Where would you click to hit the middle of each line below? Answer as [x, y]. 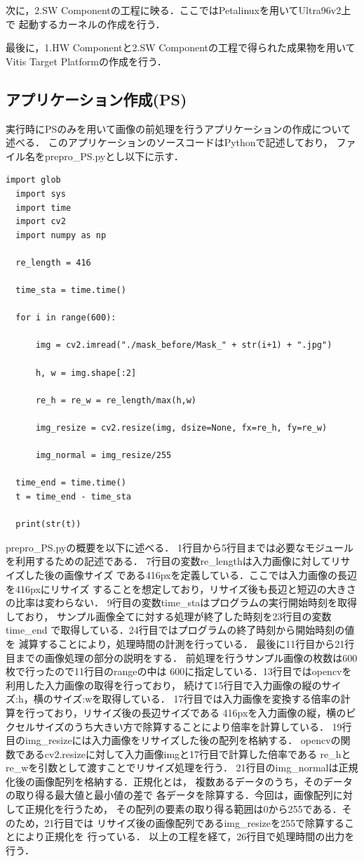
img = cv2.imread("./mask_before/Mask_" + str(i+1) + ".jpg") [184, 345]
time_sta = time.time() [71, 290]
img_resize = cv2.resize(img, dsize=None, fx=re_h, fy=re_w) [181, 428]
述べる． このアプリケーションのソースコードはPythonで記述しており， [169, 142]
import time [43, 208]
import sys [41, 194]
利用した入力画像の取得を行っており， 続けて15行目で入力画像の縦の [164, 685]
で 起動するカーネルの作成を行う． [86, 24]
